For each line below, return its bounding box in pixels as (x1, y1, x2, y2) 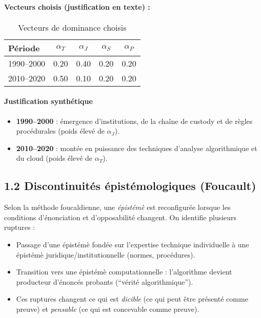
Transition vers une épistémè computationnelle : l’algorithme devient (16, 266, 232, 277)
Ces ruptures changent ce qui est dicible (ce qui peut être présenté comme (16, 293, 248, 304)
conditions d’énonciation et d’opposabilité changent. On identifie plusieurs (4, 211, 237, 222)
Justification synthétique (4, 96, 93, 107)
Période (8, 41, 40, 54)
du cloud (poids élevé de (16, 153, 93, 163)
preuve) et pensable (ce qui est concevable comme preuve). (16, 303, 199, 314)
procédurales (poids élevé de (16, 125, 105, 136)
